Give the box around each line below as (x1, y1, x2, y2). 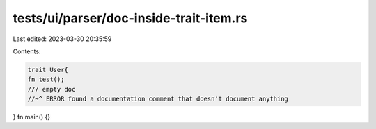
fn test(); (27, 76, 65, 83)
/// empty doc (27, 85, 76, 93)
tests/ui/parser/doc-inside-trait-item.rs (13, 10, 248, 26)
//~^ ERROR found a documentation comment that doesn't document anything (27, 95, 289, 103)
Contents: (13, 47, 41, 55)
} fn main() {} (13, 113, 51, 121)
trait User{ (27, 66, 69, 74)
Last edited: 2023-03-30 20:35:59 (13, 35, 112, 43)
